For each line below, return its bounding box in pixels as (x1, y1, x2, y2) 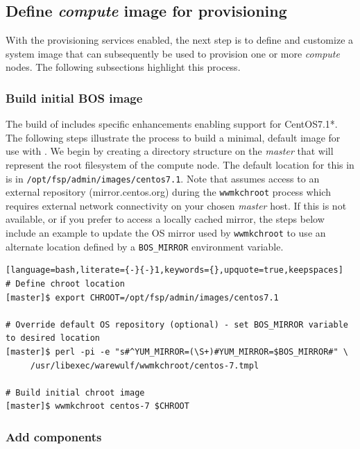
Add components (6, 427, 102, 445)
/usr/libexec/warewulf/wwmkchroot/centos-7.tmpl (30, 360, 259, 371)
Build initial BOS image (6, 89, 143, 106)
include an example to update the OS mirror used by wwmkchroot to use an (6, 226, 326, 240)
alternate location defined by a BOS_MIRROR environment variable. (6, 239, 284, 253)
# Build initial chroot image (6, 387, 145, 398)
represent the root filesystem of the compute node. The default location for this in (6, 157, 354, 171)
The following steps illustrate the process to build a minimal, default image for (6, 130, 341, 144)
